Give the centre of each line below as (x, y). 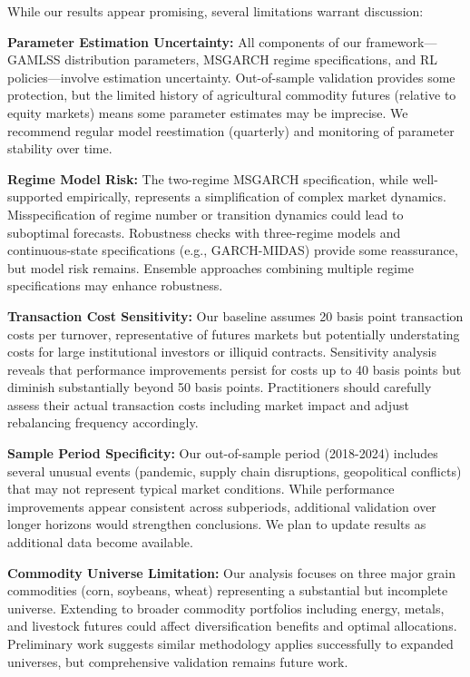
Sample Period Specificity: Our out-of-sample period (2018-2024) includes (223, 453)
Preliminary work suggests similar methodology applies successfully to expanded (230, 643)
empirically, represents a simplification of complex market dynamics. (256, 196)
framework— (401, 41)
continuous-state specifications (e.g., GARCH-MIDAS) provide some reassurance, (233, 250)
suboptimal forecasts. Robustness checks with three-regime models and (204, 232)
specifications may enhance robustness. (115, 285)
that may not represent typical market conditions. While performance (201, 489)
